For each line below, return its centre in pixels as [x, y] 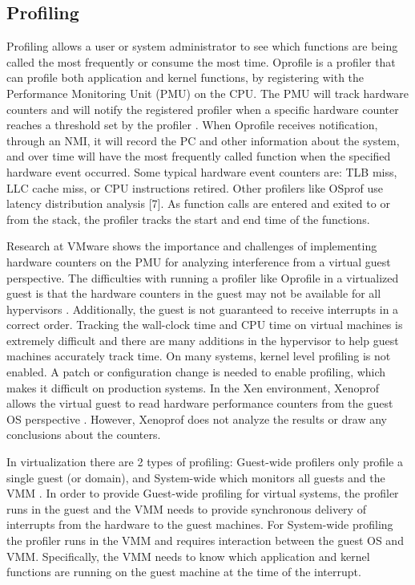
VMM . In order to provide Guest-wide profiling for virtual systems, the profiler [203, 493]
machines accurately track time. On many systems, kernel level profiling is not [199, 356]
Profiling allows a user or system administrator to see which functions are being [202, 46]
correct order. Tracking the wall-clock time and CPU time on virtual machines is [205, 325]
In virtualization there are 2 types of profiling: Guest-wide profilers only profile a [205, 462]
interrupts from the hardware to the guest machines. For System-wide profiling [200, 524]
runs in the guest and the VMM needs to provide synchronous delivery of [186, 508]
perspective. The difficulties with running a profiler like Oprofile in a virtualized [203, 277]
